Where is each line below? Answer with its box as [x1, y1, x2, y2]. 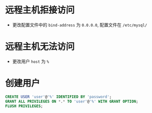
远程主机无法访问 [5, 41, 75, 53]
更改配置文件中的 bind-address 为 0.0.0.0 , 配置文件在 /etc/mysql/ [12, 22, 148, 28]
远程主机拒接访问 [5, 4, 75, 16]
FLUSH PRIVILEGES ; [5, 104, 43, 109]
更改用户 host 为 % [12, 58, 50, 64]
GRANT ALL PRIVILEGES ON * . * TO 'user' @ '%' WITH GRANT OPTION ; [5, 99, 139, 104]
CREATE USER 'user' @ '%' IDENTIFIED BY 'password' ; [5, 94, 112, 99]
